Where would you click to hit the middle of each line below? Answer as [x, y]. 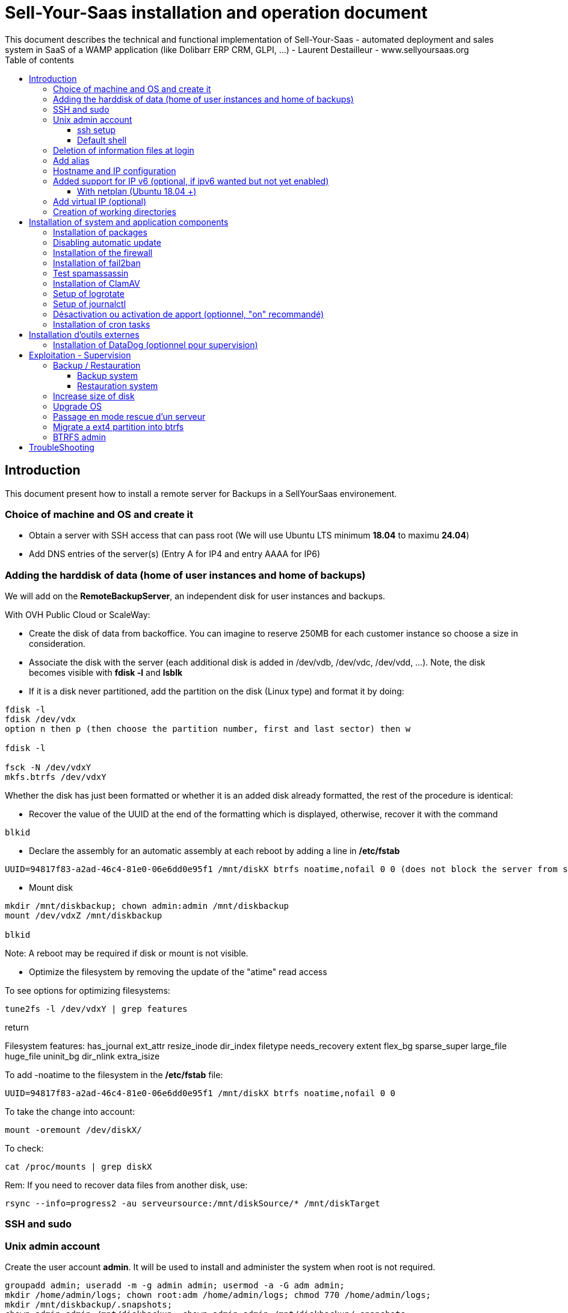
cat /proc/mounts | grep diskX [79, 1167]
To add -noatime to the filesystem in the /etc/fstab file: [114, 1075]
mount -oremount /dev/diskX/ [73, 1130]
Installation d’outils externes [84, 334]
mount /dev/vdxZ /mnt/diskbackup [84, 916]
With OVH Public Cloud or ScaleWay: [78, 615]
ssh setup [96, 129]
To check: [24, 1149]
